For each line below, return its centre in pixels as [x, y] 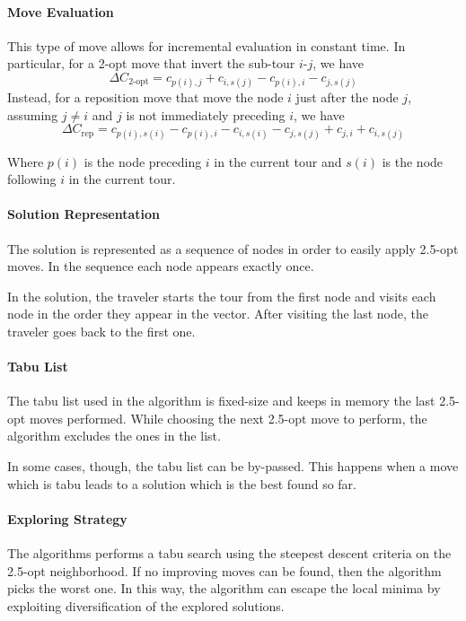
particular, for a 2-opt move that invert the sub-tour [151, 63]
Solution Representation [84, 214]
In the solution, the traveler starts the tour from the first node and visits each [222, 296]
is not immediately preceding [206, 114]
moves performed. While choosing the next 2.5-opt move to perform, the [228, 418]
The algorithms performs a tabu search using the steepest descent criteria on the [229, 553]
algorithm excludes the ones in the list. [114, 436]
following [32, 179]
